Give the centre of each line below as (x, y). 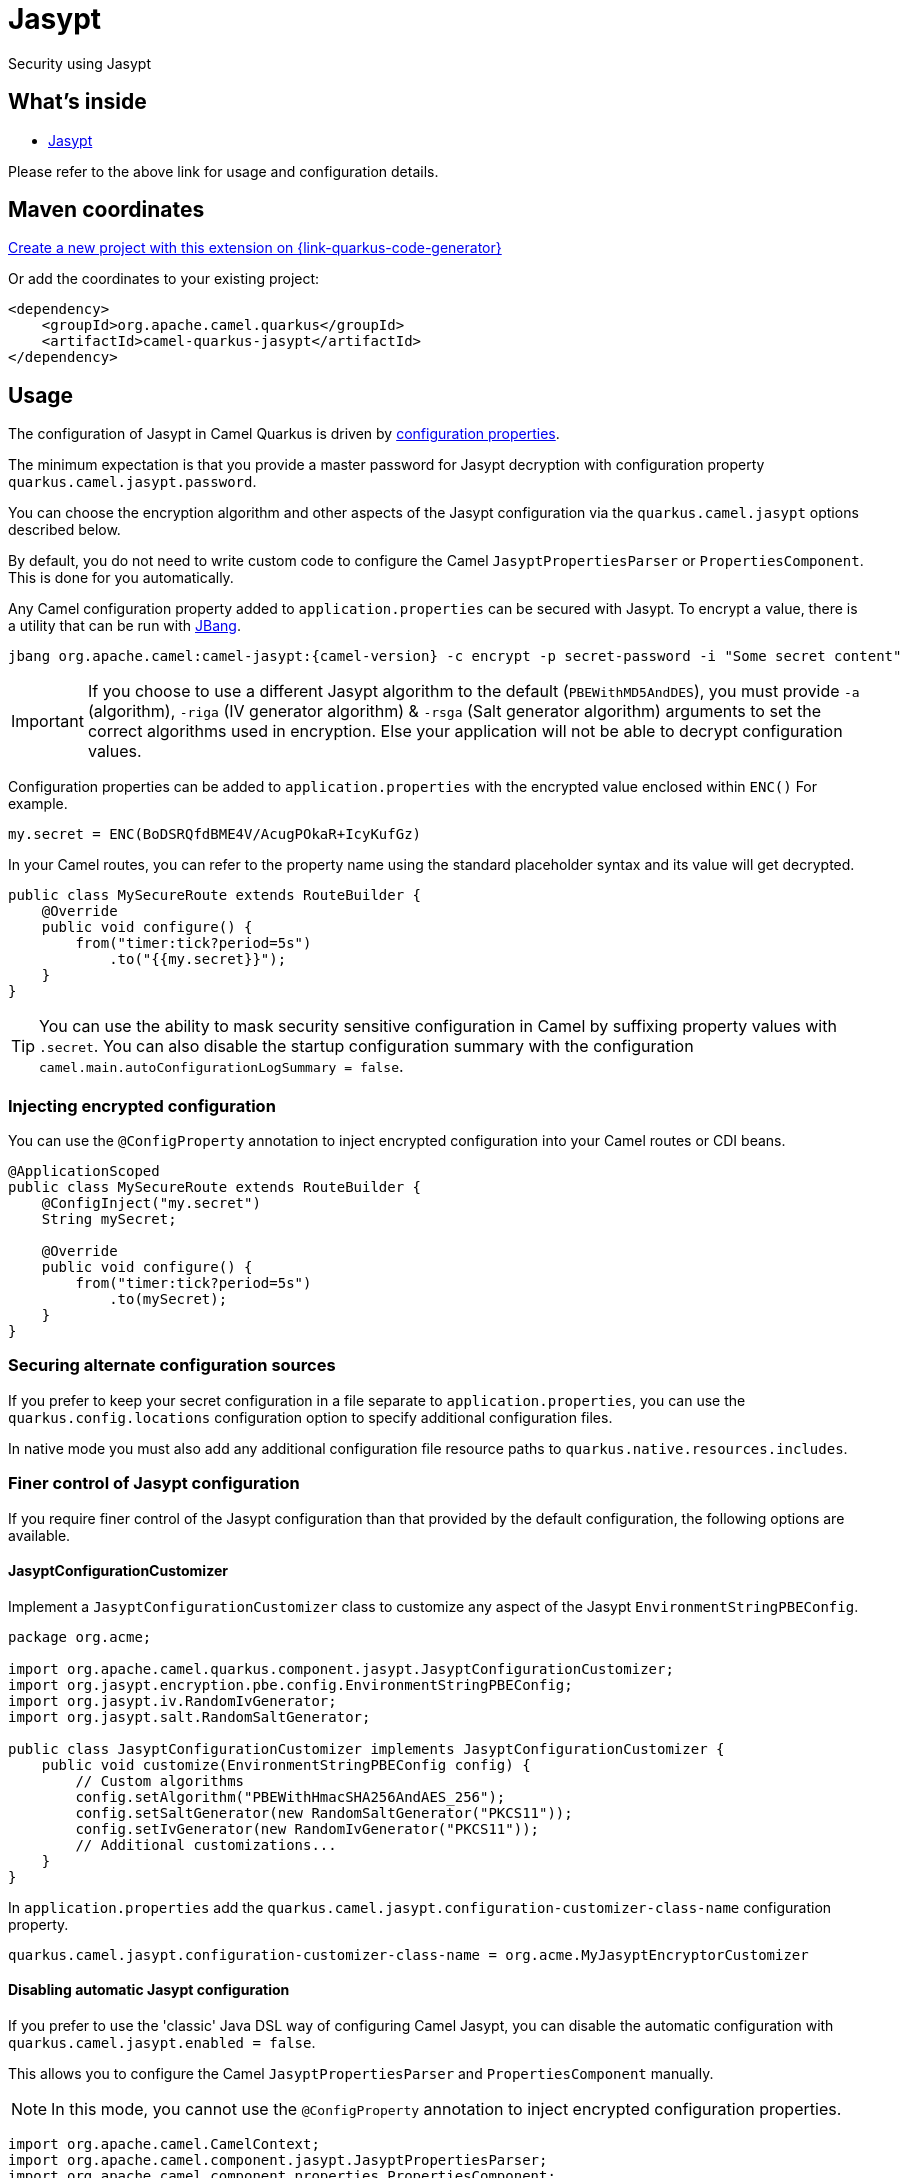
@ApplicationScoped (84, 1171)
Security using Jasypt (79, 63)
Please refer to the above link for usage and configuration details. (223, 171)
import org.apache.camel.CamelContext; (164, 2143)
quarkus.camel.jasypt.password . (132, 482)
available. (39, 1535)
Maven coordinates (106, 210)
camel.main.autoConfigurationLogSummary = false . (221, 1066)
